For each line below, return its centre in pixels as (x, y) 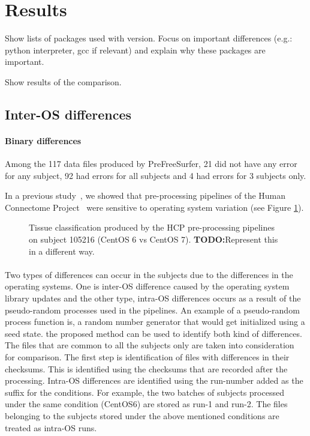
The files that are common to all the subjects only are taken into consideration (150, 345)
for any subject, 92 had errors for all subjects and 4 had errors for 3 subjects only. (156, 175)
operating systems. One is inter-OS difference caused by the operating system (147, 286)
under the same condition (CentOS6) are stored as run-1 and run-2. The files (146, 404)
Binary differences (43, 140)
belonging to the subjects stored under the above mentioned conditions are (142, 415)
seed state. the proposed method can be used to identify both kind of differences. (154, 333)
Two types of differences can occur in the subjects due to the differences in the (149, 274)
